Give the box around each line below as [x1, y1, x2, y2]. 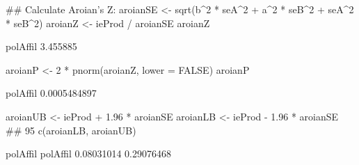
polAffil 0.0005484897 [6, 86, 97, 100]
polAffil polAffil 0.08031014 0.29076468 [6, 146, 172, 161]
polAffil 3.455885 [6, 39, 77, 54]
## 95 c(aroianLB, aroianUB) [6, 123, 136, 137]
